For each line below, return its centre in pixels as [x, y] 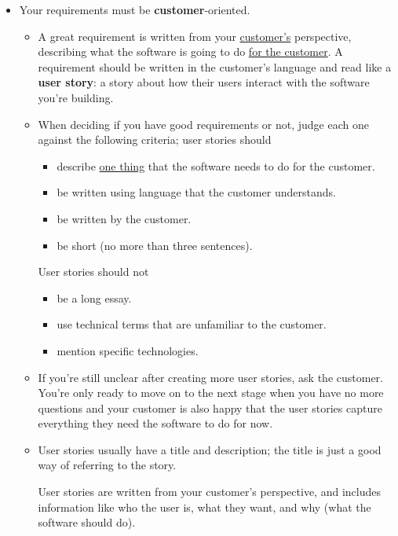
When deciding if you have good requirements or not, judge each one [203, 124]
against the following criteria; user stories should [155, 140]
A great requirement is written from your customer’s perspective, [195, 36]
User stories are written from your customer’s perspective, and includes [209, 492]
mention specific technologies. [128, 350]
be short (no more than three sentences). [155, 245]
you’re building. [76, 97]
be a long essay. [94, 297]
